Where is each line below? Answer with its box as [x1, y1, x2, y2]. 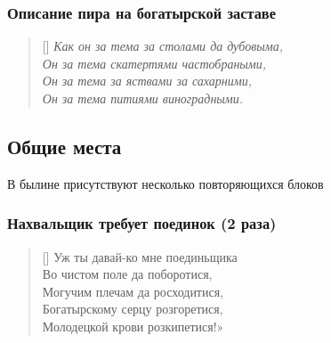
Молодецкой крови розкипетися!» [42, 316, 224, 335]
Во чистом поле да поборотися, [42, 265, 213, 283]
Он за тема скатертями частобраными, [42, 53, 267, 72]
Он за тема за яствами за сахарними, [42, 71, 253, 90]
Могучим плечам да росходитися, [42, 282, 224, 300]
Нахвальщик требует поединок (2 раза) [7, 212, 277, 234]
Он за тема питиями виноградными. [42, 89, 244, 107]
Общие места [7, 132, 122, 159]
